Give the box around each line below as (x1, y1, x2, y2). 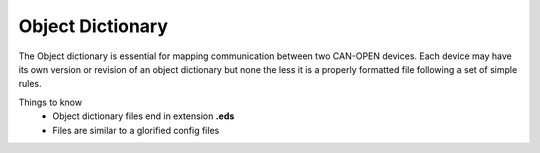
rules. (18, 78, 42, 90)
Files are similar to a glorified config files (52, 124, 220, 136)
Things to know (18, 96, 83, 108)
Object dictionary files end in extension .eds (52, 110, 235, 122)
